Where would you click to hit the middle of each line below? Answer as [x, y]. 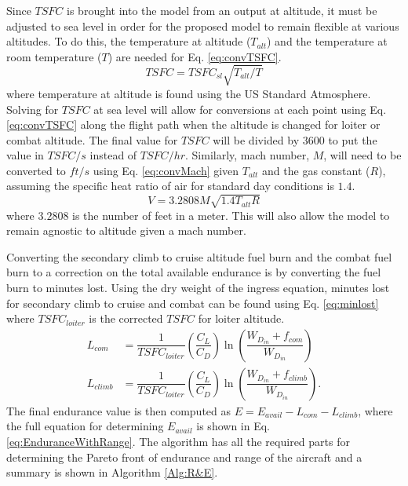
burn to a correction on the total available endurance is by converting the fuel [194, 272]
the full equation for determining [85, 426]
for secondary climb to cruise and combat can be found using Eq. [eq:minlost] [193, 303]
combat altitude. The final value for [92, 139]
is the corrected [126, 318]
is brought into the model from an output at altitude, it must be [222, 10]
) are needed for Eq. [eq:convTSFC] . [195, 56]
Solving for [33, 109]
